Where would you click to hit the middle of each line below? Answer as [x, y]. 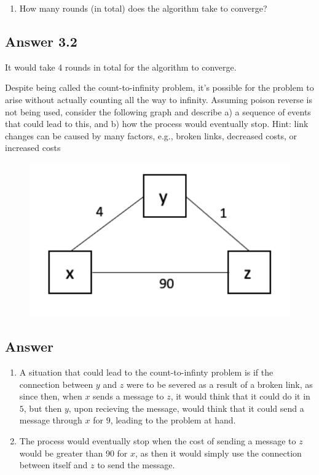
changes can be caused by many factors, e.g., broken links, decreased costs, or [151, 135]
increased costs [33, 148]
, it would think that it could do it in [240, 396]
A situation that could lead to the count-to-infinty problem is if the [146, 372]
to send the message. [136, 465]
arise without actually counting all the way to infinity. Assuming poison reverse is [159, 99]
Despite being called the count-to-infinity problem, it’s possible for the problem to [159, 87]
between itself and [53, 465]
